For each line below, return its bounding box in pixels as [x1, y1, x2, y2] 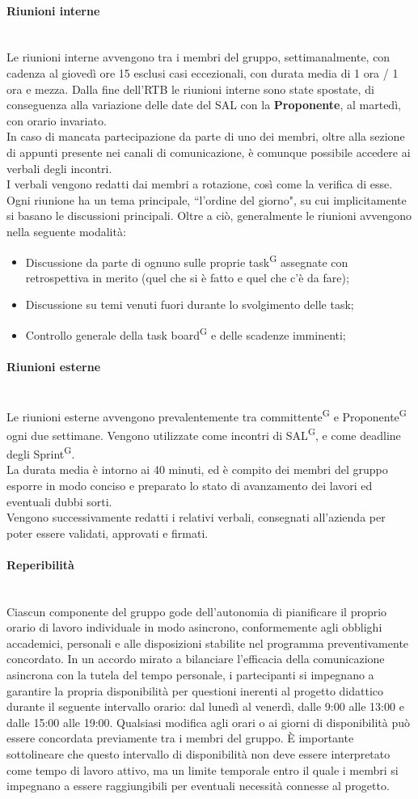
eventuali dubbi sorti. [6, 493, 112, 509]
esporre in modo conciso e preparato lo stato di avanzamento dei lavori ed [6, 476, 373, 493]
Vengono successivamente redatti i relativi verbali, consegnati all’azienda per [6, 509, 386, 526]
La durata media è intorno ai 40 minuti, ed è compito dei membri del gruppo [6, 461, 388, 478]
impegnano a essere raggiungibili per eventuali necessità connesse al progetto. [6, 777, 390, 794]
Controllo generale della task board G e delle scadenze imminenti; [25, 323, 346, 343]
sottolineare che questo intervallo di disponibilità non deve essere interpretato [6, 746, 391, 763]
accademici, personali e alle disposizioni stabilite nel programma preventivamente [6, 634, 409, 651]
